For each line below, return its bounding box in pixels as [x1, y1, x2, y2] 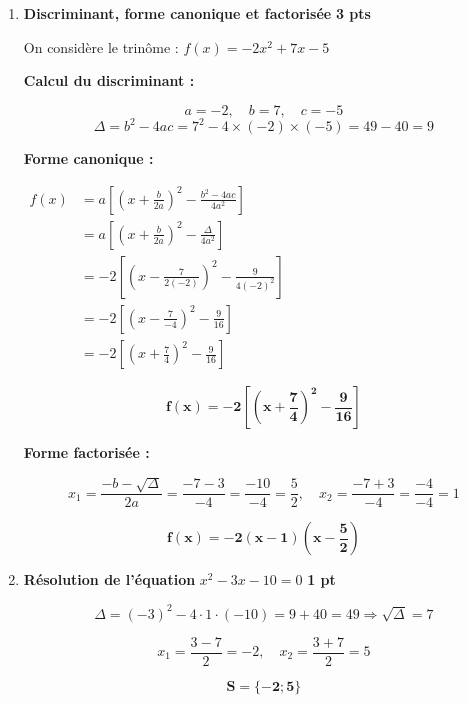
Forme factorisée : [23, 442, 150, 463]
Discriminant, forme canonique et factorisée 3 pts [23, 3, 371, 23]
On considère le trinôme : [23, 36, 179, 57]
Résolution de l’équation [23, 569, 196, 590]
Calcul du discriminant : [23, 70, 195, 91]
